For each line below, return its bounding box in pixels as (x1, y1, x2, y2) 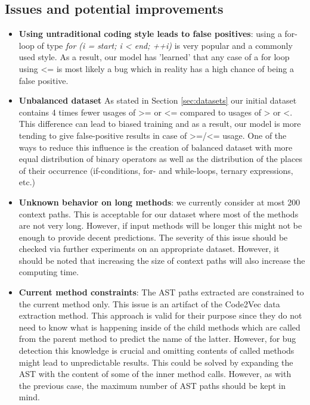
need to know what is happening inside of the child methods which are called (18, 320, 300, 333)
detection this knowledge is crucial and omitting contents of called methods (18, 344, 294, 357)
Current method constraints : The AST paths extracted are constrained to (18, 286, 304, 298)
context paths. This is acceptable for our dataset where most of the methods (18, 207, 299, 220)
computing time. (18, 266, 79, 278)
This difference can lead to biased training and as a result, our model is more (18, 117, 301, 130)
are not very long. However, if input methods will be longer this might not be (18, 219, 302, 232)
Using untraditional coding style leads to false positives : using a (18, 27, 282, 40)
